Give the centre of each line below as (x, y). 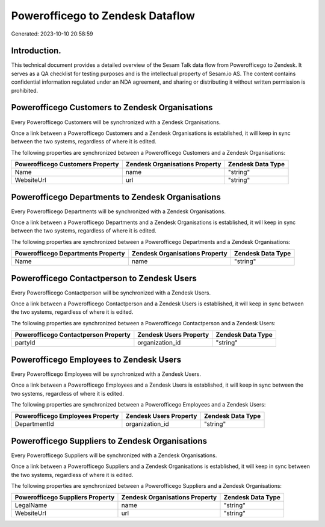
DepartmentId (34, 424)
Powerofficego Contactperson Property (73, 335)
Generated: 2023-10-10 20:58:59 (52, 34)
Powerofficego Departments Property (70, 254)
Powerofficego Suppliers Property (65, 497)
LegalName (31, 505)
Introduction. (36, 51)
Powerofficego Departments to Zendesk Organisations (116, 197)
